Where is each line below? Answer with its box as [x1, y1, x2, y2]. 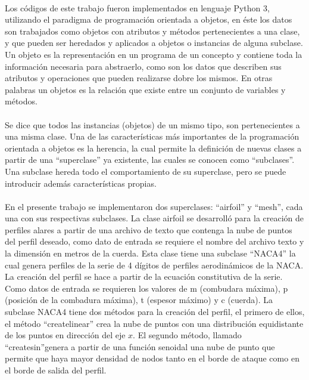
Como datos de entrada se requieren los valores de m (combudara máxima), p [5, 282, 288, 294]
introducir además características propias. [5, 177, 157, 189]
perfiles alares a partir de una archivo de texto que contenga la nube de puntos [5, 223, 292, 236]
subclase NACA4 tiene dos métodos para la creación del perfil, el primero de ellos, [5, 305, 305, 318]
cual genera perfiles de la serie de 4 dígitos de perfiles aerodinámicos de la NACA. [5, 258, 304, 271]
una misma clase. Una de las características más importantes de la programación [5, 130, 299, 143]
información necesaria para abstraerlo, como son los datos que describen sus [5, 60, 282, 72]
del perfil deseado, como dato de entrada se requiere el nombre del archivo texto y [5, 235, 304, 248]
